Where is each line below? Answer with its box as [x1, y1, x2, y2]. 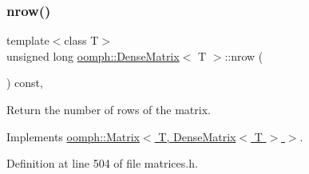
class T [64, 32, 99, 49]
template [6, 32, 50, 49]
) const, [6, 74, 43, 91]
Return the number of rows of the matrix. [6, 101, 211, 117]
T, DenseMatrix [158, 128, 236, 144]
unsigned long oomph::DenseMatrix [6, 47, 180, 64]
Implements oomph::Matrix [6, 128, 140, 144]
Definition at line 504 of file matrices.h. [6, 155, 198, 172]
